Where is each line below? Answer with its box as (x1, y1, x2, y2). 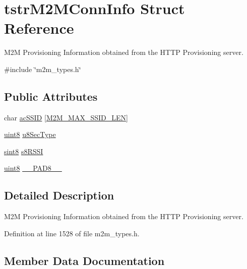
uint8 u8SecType (4, 129, 56, 140)
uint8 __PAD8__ (4, 163, 62, 173)
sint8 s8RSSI (4, 146, 43, 156)
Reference (4, 18, 74, 38)
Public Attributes (4, 88, 98, 104)
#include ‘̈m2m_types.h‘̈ (4, 63, 81, 74)
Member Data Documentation (4, 252, 165, 268)
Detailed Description (4, 187, 114, 203)
